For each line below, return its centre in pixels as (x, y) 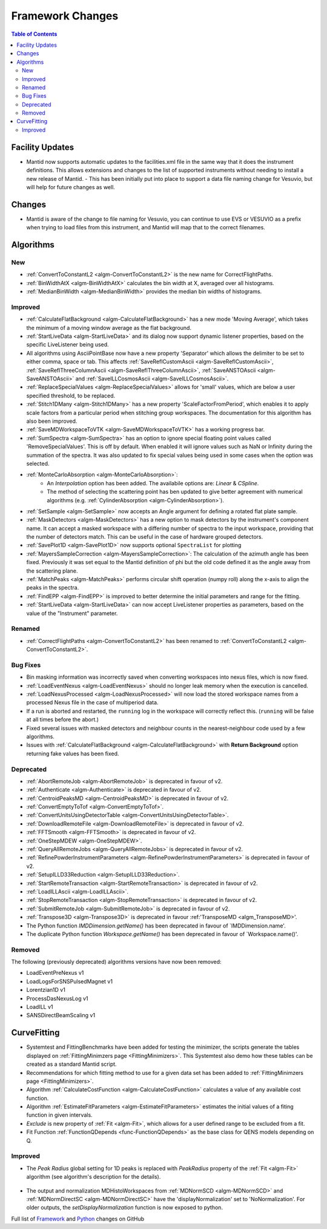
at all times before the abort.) (63, 719)
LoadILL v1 (40, 1007)
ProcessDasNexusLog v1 (57, 998)
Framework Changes (65, 16)
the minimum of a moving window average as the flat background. (109, 328)
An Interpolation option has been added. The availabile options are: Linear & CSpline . (153, 483)
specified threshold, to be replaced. (71, 396)
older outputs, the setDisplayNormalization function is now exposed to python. (125, 1208)
